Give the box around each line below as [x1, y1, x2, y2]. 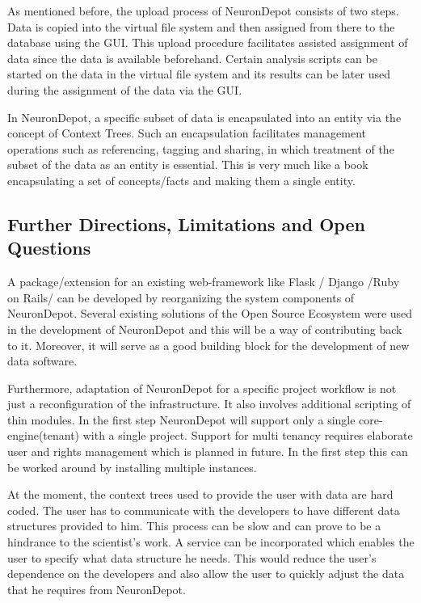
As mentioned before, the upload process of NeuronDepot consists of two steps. [7, 2, 399, 19]
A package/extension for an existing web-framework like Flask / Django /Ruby [7, 273, 400, 290]
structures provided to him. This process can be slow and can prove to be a [7, 517, 381, 534]
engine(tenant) [7, 427, 80, 444]
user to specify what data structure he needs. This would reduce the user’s [7, 549, 377, 566]
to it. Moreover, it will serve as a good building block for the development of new [7, 336, 410, 353]
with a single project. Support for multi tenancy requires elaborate [82, 427, 413, 444]
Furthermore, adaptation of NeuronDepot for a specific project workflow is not [7, 379, 397, 396]
